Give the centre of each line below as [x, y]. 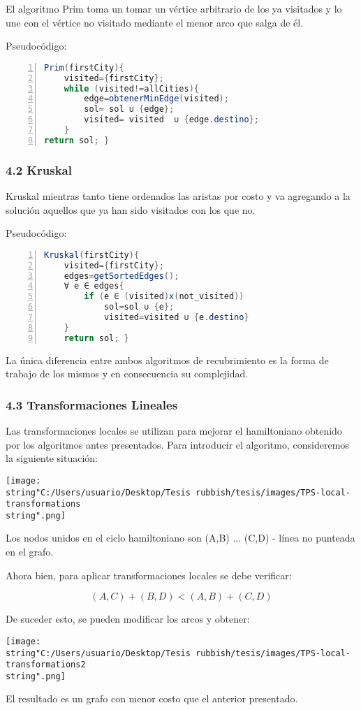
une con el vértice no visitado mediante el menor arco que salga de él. [155, 22]
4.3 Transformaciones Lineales [92, 404]
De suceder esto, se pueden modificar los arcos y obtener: [128, 619]
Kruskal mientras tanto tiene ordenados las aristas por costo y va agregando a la [178, 196]
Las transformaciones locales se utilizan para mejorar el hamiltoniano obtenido [174, 431]
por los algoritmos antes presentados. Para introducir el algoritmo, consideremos [177, 444]
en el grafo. [30, 552]
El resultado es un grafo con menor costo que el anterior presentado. [152, 698]
